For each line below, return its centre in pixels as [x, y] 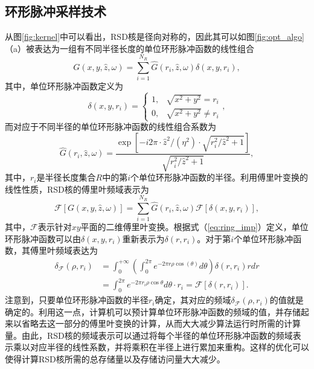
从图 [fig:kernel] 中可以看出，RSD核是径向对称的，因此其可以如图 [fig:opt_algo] [155, 37]
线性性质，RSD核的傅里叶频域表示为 [77, 189]
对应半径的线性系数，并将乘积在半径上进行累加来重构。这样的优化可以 [169, 347]
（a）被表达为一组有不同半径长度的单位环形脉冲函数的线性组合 [130, 48]
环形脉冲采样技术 [56, 11]
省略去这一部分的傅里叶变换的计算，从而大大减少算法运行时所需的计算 [161, 323]
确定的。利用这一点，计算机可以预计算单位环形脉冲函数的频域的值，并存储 [153, 311]
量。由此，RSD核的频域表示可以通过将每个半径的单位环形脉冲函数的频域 [149, 335]
